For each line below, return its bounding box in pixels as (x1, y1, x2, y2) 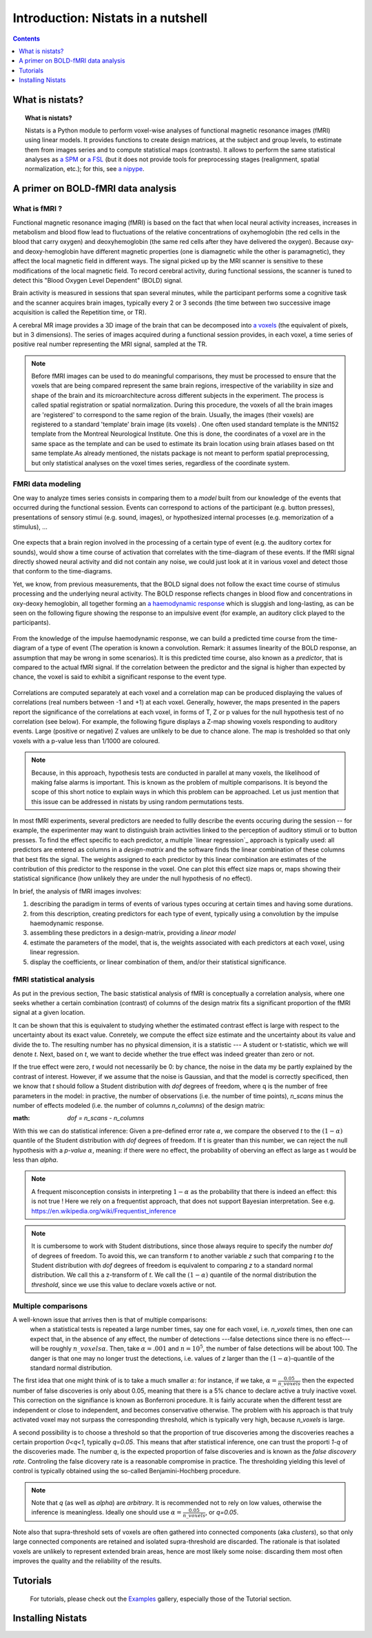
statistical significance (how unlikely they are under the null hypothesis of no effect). (12, 874, 253, 882)
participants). (12, 618, 51, 627)
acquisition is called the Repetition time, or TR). (12, 308, 147, 316)
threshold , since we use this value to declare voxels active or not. (31, 1280, 217, 1288)
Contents (12, 34, 41, 43)
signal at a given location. (12, 1009, 85, 1017)
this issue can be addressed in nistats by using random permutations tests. (31, 797, 245, 806)
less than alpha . (12, 1155, 59, 1164)
